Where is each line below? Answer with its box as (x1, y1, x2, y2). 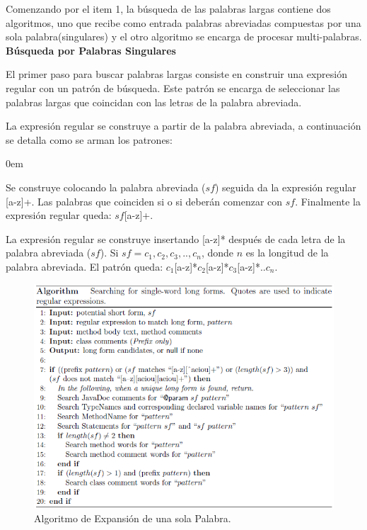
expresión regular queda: (6, 208, 112, 222)
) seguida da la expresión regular (215, 179, 356, 194)
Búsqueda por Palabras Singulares (6, 43, 176, 57)
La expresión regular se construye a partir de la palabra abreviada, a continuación (6, 118, 361, 133)
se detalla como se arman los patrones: (6, 132, 173, 147)
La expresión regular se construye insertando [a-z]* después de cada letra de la (6, 231, 346, 246)
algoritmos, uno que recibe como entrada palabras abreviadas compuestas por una (6, 15, 361, 30)
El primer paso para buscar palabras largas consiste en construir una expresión (6, 67, 348, 81)
